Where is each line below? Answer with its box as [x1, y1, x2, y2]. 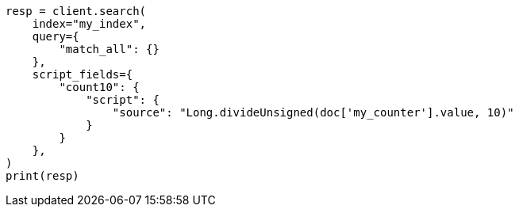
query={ [32, 30, 79, 43]
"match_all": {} [59, 43, 160, 55]
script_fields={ [32, 68, 133, 81]
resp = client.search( [6, 5, 147, 17]
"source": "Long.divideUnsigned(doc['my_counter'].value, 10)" [112, 106, 514, 119]
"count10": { [59, 81, 140, 93]
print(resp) [6, 169, 79, 182]
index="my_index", [32, 17, 147, 30]
